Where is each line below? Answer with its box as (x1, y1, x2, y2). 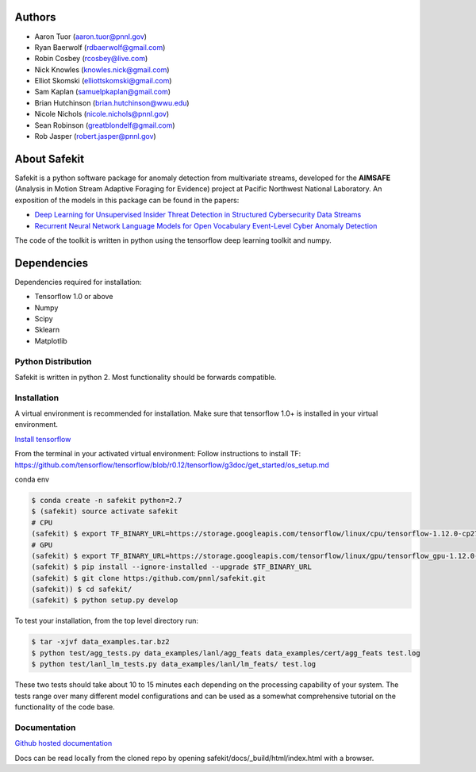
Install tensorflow (14, 434, 71, 444)
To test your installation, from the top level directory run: (14, 616, 198, 626)
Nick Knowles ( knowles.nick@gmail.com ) (34, 64, 170, 75)
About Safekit (14, 152, 85, 166)
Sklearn (34, 325, 59, 335)
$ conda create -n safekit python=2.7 (31, 496, 182, 505)
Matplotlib (34, 336, 67, 345)
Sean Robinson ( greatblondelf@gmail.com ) (34, 120, 175, 130)
